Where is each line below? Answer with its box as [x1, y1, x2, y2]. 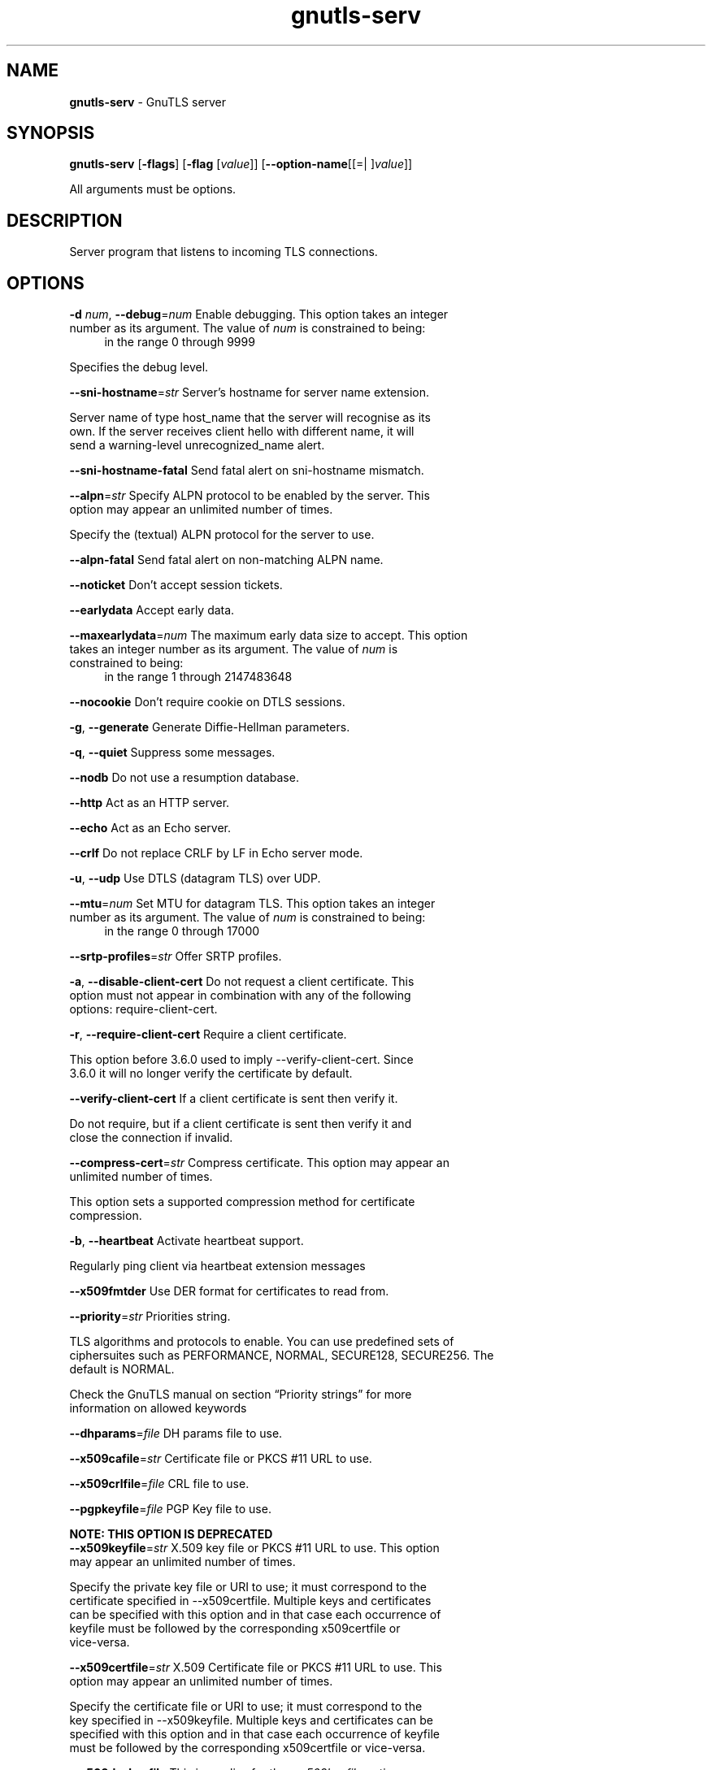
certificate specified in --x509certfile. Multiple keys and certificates [69, 1594, 432, 1608]
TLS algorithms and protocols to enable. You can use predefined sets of [69, 1334, 454, 1349]
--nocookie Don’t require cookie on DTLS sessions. [69, 695, 345, 709]
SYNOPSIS [7, 123, 95, 144]
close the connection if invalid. [69, 1130, 233, 1145]
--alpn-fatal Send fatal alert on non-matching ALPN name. [69, 553, 384, 567]
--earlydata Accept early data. [69, 603, 235, 618]
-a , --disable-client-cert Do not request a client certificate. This [69, 974, 415, 989]
